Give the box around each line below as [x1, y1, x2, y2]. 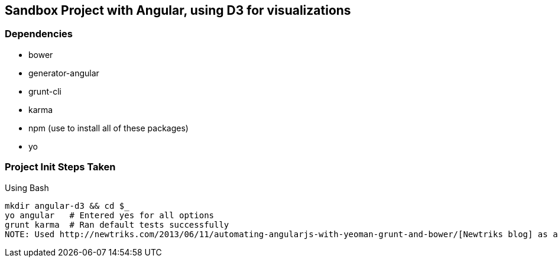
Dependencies [5, 28, 73, 40]
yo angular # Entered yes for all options [5, 210, 215, 220]
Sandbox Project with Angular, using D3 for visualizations [5, 3, 351, 18]
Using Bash [5, 182, 49, 193]
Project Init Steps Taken [5, 161, 116, 173]
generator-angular [28, 67, 99, 78]
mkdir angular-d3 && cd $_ [5, 200, 129, 211]
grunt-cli [28, 86, 61, 96]
